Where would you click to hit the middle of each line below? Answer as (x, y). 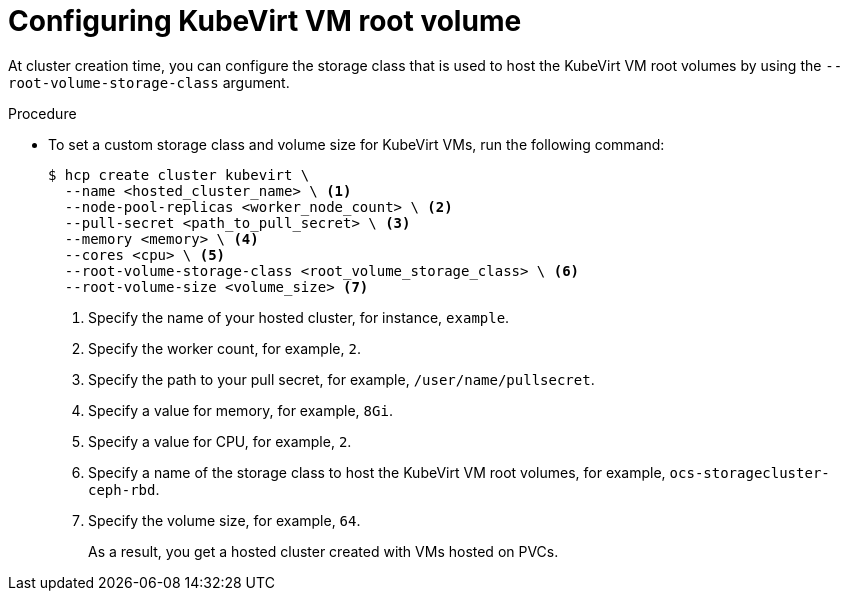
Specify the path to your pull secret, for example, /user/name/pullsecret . (341, 379)
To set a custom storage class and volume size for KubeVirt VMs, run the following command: (356, 144)
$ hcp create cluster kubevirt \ (179, 174)
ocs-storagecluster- (749, 472)
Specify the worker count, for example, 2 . (224, 348)
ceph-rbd (122, 489)
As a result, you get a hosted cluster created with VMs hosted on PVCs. (323, 551)
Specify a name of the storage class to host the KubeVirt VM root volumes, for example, (377, 472)
